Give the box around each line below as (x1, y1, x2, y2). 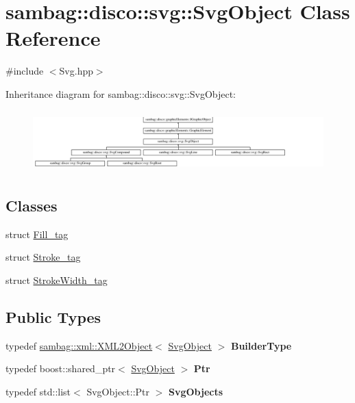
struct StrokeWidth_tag (5, 272, 108, 287)
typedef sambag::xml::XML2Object (5, 338, 153, 352)
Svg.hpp (59, 64, 93, 78)
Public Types (5, 306, 101, 327)
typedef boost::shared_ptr (5, 361, 116, 376)
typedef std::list (5, 384, 71, 398)
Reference (5, 24, 101, 52)
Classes (5, 194, 58, 216)
